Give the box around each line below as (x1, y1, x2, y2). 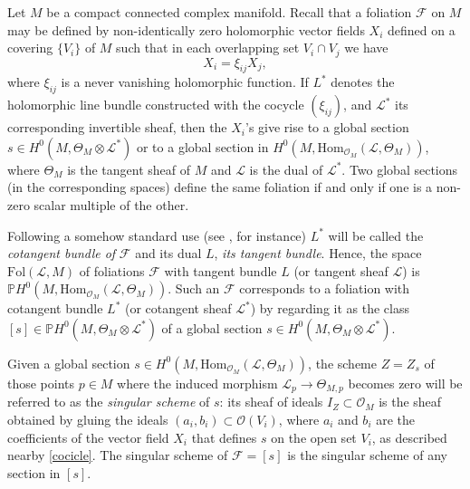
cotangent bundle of (7, 244, 116, 263)
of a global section (161, 318, 263, 337)
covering (7, 38, 53, 57)
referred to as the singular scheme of (7, 392, 210, 411)
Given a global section (7, 353, 130, 372)
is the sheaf (379, 392, 442, 411)
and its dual (135, 244, 202, 263)
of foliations (79, 261, 145, 280)
